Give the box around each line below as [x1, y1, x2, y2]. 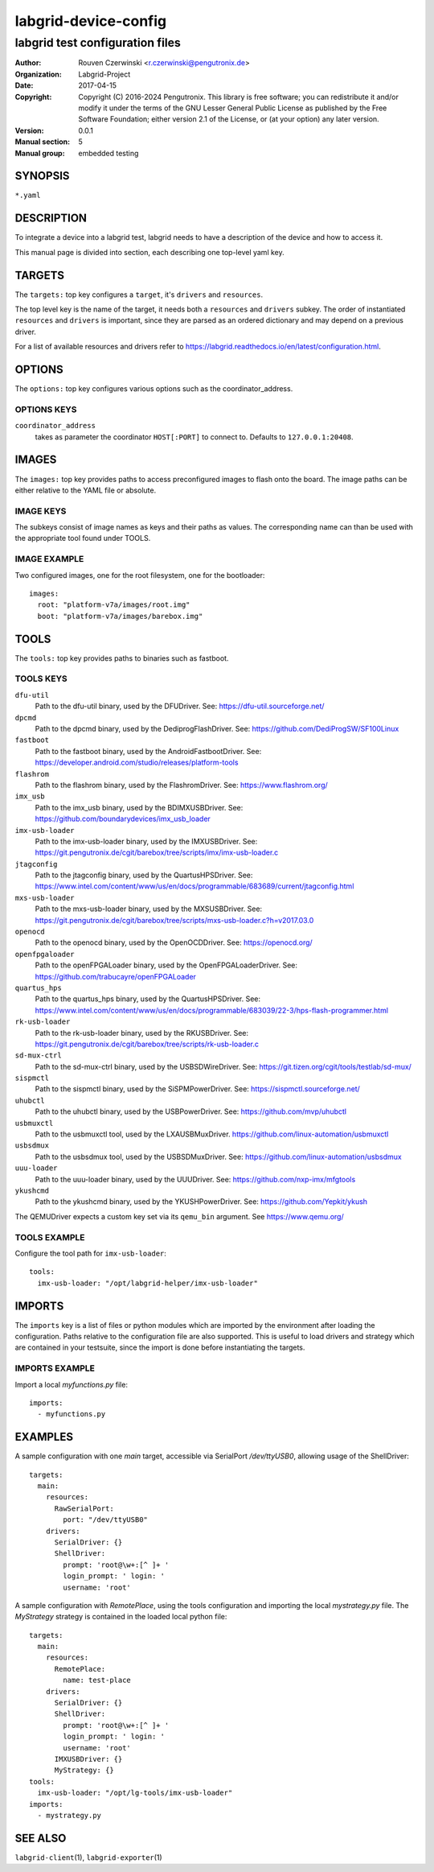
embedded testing [78, 148, 139, 158]
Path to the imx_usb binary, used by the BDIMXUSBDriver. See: [35, 802, 244, 812]
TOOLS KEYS [14, 673, 68, 684]
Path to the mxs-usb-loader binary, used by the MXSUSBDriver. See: [35, 904, 263, 913]
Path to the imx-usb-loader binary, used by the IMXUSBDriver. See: [35, 836, 258, 846]
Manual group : [14, 148, 65, 158]
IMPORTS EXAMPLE [14, 1363, 96, 1374]
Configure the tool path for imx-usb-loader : [14, 1248, 166, 1258]
